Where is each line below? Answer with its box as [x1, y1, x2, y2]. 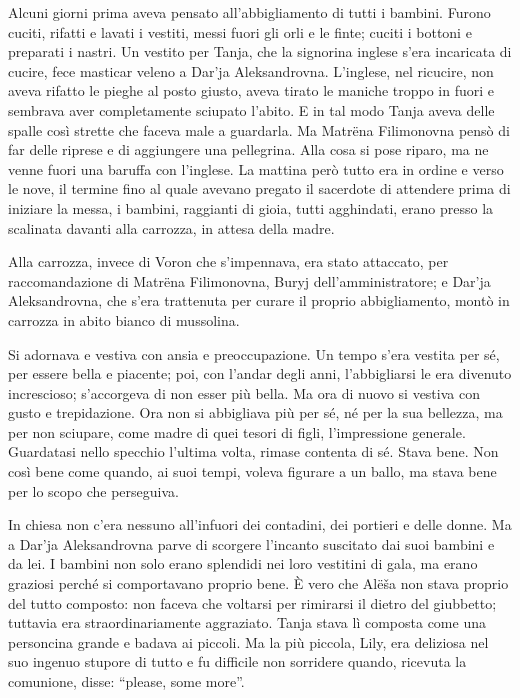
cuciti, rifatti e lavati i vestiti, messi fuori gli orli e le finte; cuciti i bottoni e [8, 21, 472, 42]
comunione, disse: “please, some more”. [8, 671, 245, 691]
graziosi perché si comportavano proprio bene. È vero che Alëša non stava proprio [8, 573, 509, 594]
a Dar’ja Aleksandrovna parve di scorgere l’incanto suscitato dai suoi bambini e [8, 533, 495, 554]
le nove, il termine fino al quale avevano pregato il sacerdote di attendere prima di [8, 178, 511, 199]
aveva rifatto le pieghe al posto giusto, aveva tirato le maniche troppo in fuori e [8, 80, 495, 101]
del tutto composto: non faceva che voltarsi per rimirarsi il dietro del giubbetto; [8, 592, 497, 613]
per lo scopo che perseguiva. [8, 480, 179, 501]
